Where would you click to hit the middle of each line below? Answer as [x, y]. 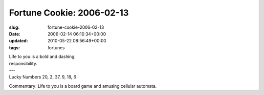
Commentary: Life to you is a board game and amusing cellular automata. [83, 86]
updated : [19, 41]
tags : [14, 47]
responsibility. [23, 63]
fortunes [56, 47]
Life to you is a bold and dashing [42, 57]
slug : [14, 27]
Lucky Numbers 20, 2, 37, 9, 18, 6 [43, 77]
